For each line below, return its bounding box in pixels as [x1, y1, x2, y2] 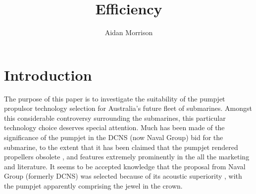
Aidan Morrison [104, 27, 153, 38]
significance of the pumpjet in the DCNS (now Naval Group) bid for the [4, 132, 223, 143]
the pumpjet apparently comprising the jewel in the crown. [4, 181, 183, 191]
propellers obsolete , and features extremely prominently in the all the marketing [4, 151, 250, 162]
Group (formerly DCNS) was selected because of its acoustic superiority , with [4, 171, 242, 181]
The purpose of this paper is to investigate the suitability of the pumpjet [4, 93, 225, 103]
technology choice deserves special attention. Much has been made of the [4, 122, 225, 133]
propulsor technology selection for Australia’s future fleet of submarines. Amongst [4, 103, 252, 113]
